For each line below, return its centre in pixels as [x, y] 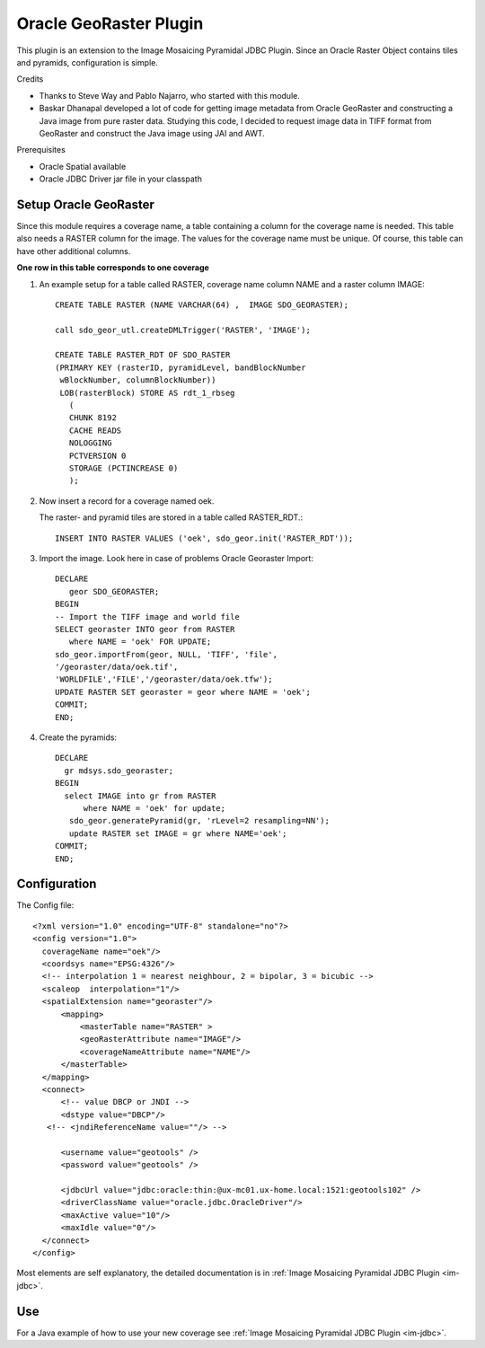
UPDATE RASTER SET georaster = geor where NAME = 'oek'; [183, 692]
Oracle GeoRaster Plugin [110, 23]
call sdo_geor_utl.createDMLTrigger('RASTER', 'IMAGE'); [183, 330]
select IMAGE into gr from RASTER [140, 796]
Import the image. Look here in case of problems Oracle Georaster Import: [176, 558]
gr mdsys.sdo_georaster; [119, 771]
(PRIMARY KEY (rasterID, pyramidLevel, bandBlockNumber [181, 367]
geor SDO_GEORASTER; [114, 591]
